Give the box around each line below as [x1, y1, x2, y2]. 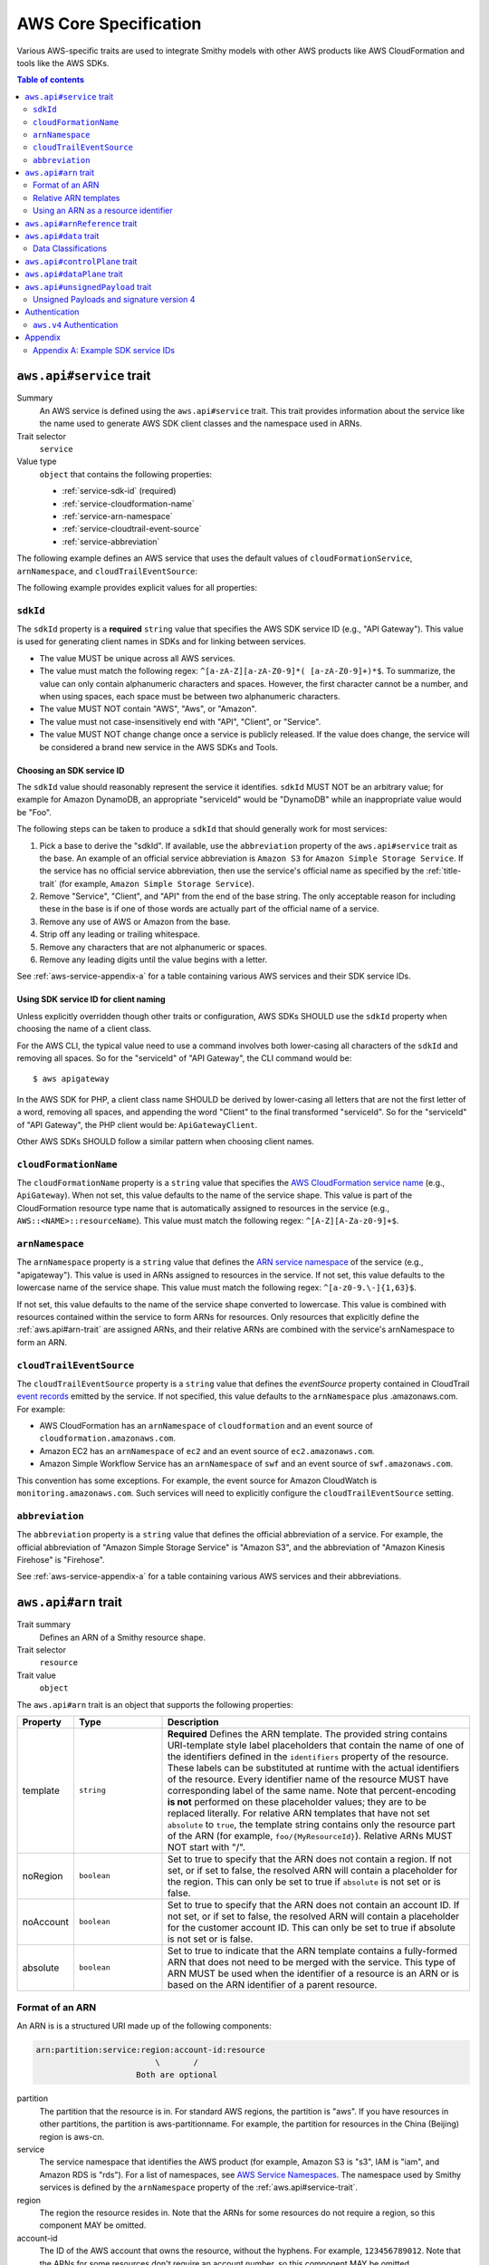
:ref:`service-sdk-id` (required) [62, 486, 177, 496]
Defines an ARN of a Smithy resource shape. [39, 1632, 206, 1643]
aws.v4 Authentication [33, 319, 119, 330]
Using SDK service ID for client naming [16, 994, 167, 1005]
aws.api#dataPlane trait [24, 268, 123, 280]
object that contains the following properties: [39, 468, 213, 479]
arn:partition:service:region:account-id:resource [35, 2044, 266, 2055]
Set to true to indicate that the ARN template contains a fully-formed [167, 1944, 457, 1957]
